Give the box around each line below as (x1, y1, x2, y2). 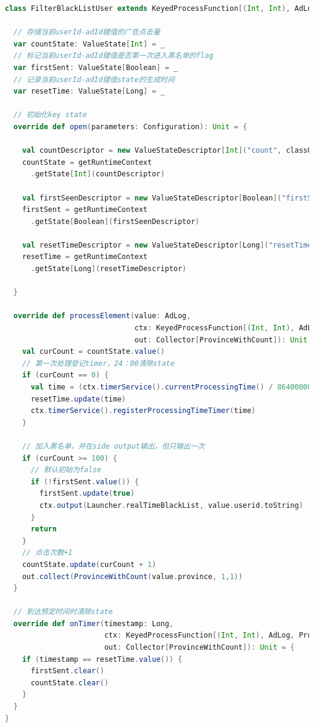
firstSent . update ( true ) (39, 489, 135, 498)
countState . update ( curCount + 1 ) (22, 560, 156, 569)
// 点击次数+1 (22, 548, 72, 557)
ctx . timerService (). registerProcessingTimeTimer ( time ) (30, 406, 256, 415)
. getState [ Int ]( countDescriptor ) (30, 170, 165, 179)
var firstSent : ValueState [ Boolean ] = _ (13, 63, 178, 72)
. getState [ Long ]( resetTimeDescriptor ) (30, 264, 187, 274)
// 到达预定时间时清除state (13, 607, 113, 617)
